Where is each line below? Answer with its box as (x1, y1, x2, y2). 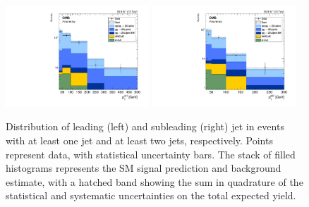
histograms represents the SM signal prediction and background (6, 161, 281, 175)
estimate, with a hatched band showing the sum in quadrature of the (6, 174, 303, 189)
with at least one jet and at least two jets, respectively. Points (6, 133, 273, 148)
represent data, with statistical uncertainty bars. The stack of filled (6, 146, 296, 161)
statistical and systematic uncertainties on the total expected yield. (6, 188, 296, 203)
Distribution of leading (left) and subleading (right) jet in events (6, 119, 284, 134)
